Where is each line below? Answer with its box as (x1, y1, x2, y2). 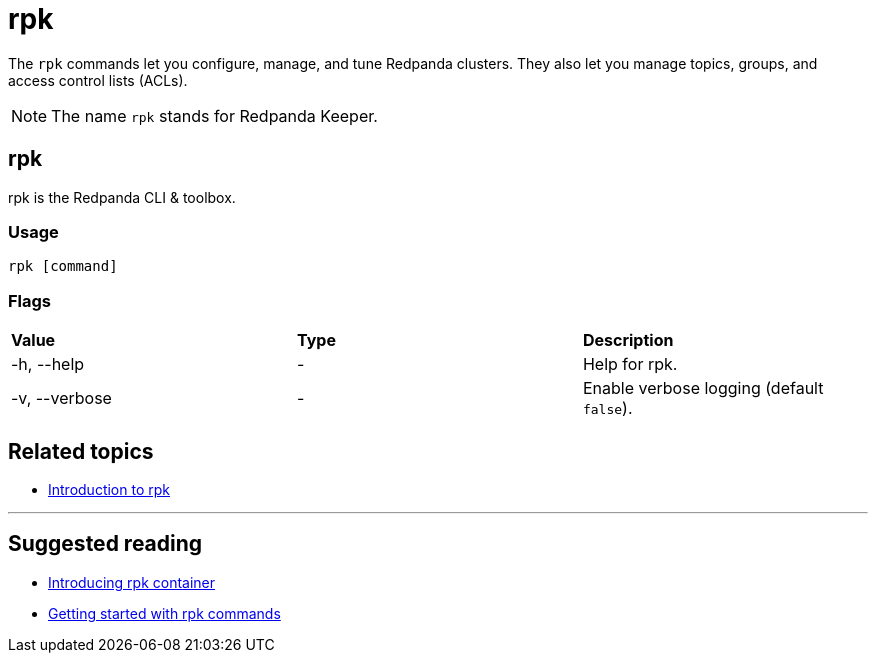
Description (582, 330, 674, 351)
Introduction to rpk (48, 480, 170, 498)
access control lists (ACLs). (8, 71, 188, 89)
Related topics (8, 438, 154, 464)
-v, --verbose (11, 388, 112, 409)
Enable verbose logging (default (582, 378, 824, 399)
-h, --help (11, 354, 85, 375)
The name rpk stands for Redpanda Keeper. (51, 105, 378, 126)
